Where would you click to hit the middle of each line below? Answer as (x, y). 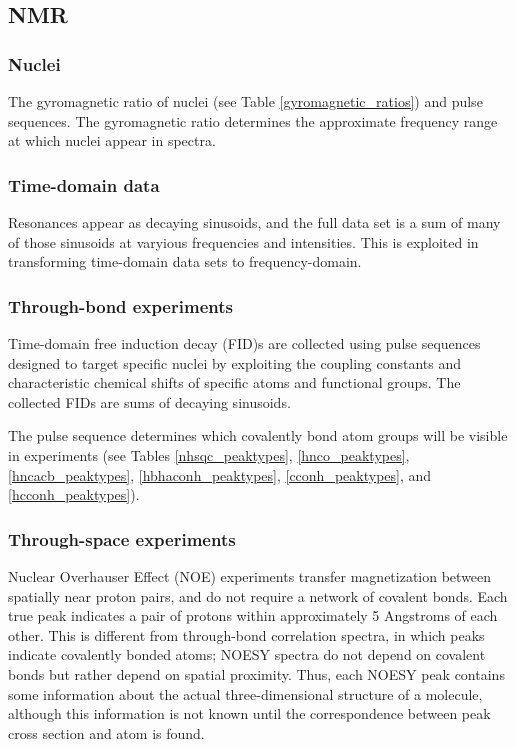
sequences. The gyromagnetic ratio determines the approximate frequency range (253, 120)
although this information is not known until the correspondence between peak (249, 713)
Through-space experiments (122, 538)
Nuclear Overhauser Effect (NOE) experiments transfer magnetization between (250, 575)
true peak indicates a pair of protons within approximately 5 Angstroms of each (253, 615)
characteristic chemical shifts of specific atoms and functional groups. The (234, 382)
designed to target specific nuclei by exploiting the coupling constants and (235, 362)
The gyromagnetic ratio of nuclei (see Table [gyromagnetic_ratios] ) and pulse (245, 101)
